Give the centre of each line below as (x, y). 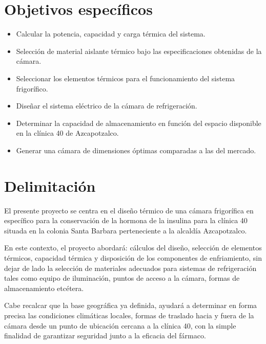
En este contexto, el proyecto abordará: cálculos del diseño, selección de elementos (133, 248)
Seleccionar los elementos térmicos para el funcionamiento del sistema (126, 78)
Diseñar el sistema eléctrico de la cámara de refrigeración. (107, 106)
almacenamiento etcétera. (44, 288)
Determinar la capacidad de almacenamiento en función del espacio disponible (139, 123)
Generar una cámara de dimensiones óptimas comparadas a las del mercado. (136, 150)
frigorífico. (32, 88)
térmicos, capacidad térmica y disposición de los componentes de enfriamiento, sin (133, 257)
